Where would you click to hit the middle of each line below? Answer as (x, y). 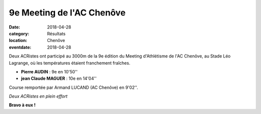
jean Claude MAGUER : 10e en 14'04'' (59, 78)
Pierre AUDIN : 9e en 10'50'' (49, 71)
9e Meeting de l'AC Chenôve (67, 13)
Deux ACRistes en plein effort (38, 96)
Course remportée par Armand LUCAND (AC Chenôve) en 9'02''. (73, 87)
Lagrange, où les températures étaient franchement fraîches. (70, 63)
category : (19, 33)
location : (18, 41)
